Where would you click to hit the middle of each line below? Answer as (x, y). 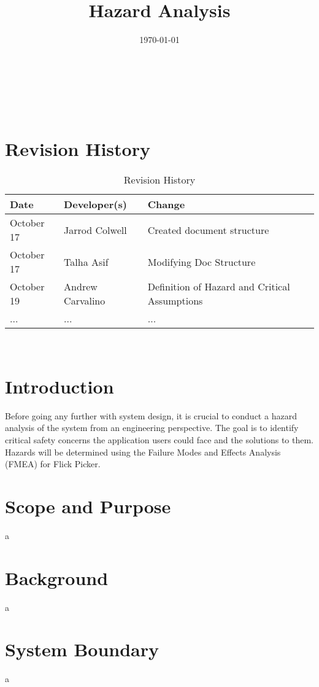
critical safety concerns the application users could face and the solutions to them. (159, 439)
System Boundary (82, 649)
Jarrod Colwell (95, 230)
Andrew (81, 287)
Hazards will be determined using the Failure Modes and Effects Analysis (143, 452)
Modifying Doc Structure (202, 262)
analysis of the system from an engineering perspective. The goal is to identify (152, 428)
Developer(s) (95, 204)
